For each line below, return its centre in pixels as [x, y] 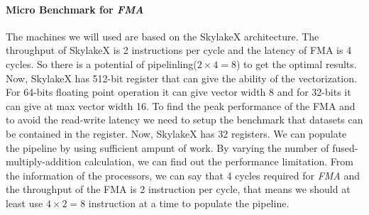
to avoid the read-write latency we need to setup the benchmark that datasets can [184, 120]
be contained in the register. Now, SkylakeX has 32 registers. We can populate [176, 133]
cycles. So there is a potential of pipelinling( [101, 64]
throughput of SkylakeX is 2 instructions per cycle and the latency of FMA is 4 [179, 50]
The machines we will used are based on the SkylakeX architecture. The [163, 36]
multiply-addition [44, 161]
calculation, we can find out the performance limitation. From [219, 161]
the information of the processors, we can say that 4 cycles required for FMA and [183, 175]
